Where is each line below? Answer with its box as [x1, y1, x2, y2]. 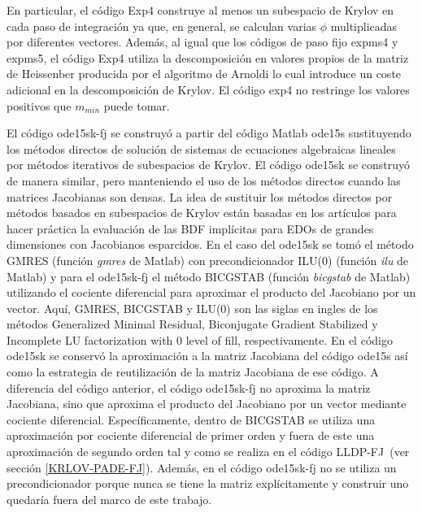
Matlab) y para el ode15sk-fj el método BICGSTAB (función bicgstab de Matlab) [7, 267, 411, 285]
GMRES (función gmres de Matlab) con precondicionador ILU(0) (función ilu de [7, 251, 409, 268]
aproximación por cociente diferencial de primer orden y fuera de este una [7, 427, 375, 444]
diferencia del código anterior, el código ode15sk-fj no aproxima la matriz [7, 379, 371, 396]
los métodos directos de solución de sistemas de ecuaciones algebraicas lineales [7, 140, 396, 157]
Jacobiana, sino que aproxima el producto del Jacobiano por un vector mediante [7, 395, 407, 412]
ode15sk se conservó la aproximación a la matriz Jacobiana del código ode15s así [7, 347, 408, 364]
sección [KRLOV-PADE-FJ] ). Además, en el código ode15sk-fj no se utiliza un [7, 459, 397, 476]
